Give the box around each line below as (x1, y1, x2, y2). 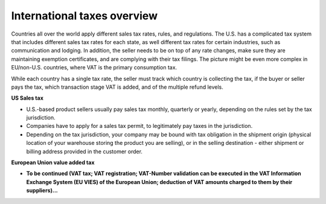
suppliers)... (26, 187, 58, 194)
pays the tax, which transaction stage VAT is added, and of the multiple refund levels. (11, 83, 223, 91)
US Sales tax (11, 94, 43, 102)
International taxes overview (11, 9, 158, 22)
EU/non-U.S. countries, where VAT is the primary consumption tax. (11, 64, 177, 71)
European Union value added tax (11, 159, 95, 166)
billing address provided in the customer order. (26, 148, 143, 155)
